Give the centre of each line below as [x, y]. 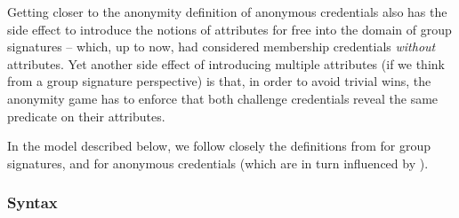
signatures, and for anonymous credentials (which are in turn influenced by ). [218, 163]
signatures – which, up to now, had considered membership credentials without [221, 47]
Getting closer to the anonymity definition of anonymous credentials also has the [227, 12]
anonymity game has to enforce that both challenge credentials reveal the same [223, 98]
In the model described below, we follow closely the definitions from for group [219, 146]
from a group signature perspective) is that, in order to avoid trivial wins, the [219, 81]
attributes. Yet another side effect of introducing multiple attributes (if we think [226, 63]
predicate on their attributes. [86, 116]
